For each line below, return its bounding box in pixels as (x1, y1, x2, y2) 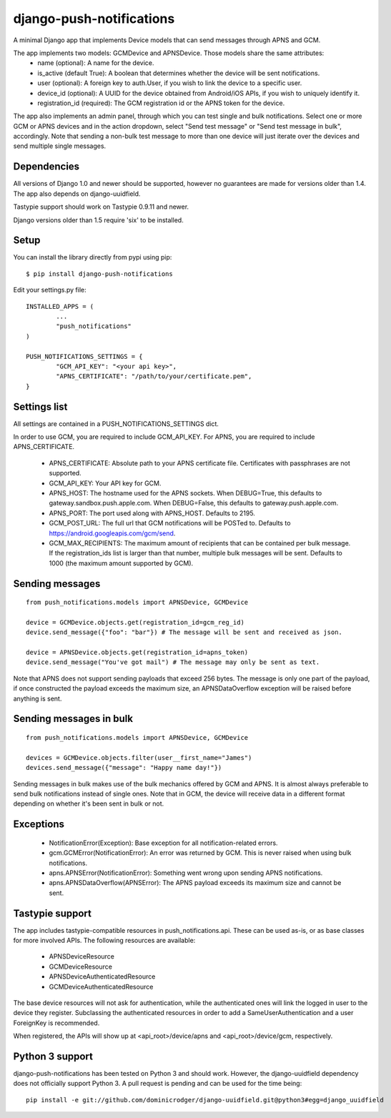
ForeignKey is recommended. (13, 1019, 100, 1027)
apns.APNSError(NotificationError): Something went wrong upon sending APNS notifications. (49, 869, 323, 877)
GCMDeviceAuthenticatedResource (49, 982, 154, 991)
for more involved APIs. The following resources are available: (13, 936, 196, 945)
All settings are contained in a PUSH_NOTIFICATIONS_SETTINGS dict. (13, 419, 219, 428)
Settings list (13, 400, 68, 412)
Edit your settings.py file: (13, 286, 87, 295)
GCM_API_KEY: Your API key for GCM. (49, 479, 162, 488)
